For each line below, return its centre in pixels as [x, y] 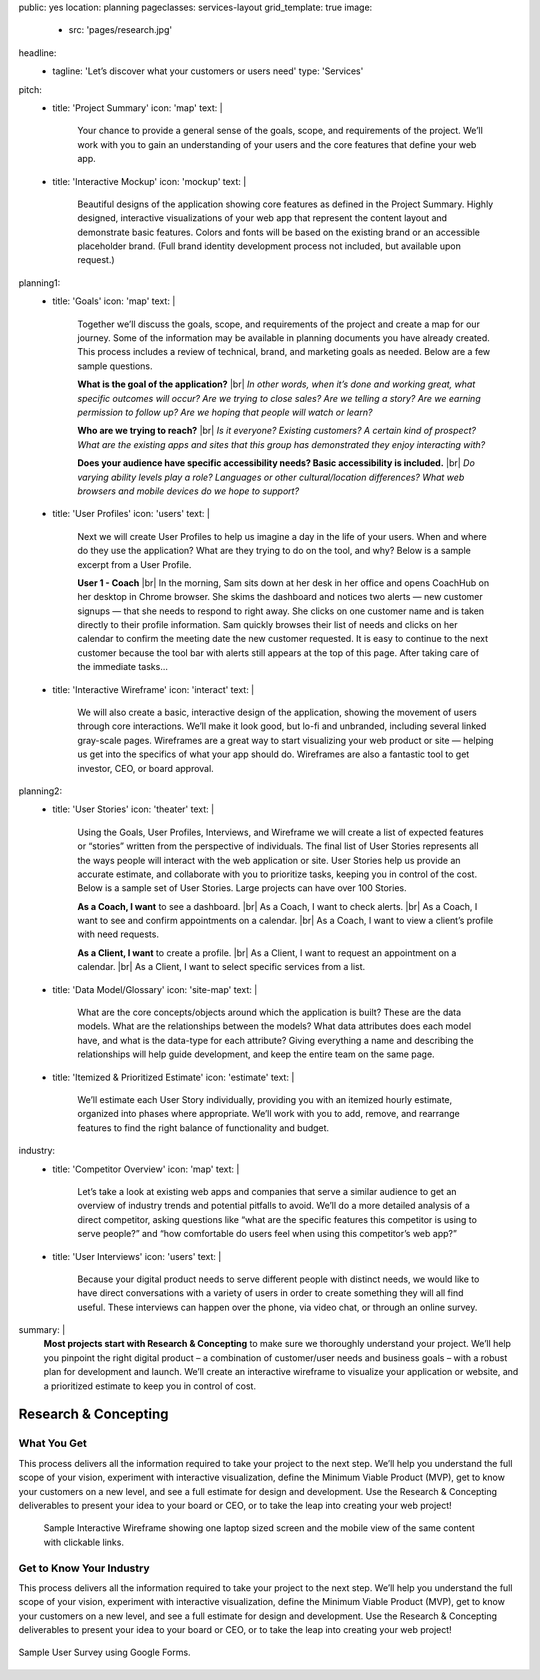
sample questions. [115, 366]
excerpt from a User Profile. [134, 564]
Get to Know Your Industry [84, 1568]
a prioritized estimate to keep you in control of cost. [150, 1386]
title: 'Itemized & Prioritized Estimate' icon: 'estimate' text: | [173, 1077]
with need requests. [118, 934]
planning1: [39, 282]
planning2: [40, 791]
